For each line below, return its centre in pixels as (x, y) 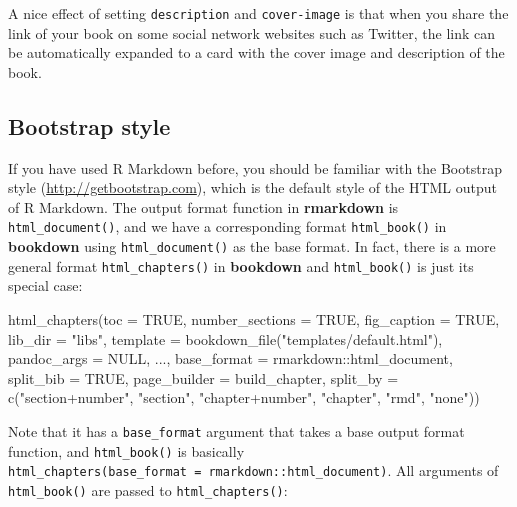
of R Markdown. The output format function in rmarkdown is (203, 206)
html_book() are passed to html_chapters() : (148, 489)
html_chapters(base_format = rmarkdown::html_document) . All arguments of (253, 470)
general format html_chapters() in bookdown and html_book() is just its (241, 265)
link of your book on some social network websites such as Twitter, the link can (252, 32)
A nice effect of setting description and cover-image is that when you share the (258, 13)
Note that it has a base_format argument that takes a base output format (236, 430)
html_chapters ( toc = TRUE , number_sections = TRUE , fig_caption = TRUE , (254, 318)
